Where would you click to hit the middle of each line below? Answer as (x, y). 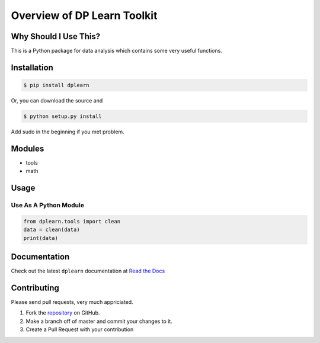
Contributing (35, 288)
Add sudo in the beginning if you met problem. (68, 132)
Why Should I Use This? (56, 36)
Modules (28, 148)
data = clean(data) (52, 230)
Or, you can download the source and (57, 101)
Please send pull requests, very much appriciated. (72, 302)
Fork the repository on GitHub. (63, 313)
